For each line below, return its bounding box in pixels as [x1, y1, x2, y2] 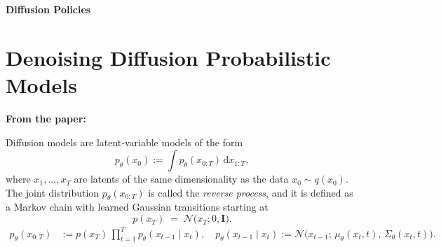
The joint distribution [6, 185, 100, 199]
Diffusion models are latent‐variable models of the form [6, 134, 243, 149]
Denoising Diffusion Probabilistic [6, 43, 331, 71]
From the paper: [6, 111, 86, 125]
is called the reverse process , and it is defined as [148, 185, 353, 199]
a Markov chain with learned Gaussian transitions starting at [6, 199, 269, 214]
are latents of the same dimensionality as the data [74, 171, 289, 186]
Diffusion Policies [6, 2, 91, 16]
